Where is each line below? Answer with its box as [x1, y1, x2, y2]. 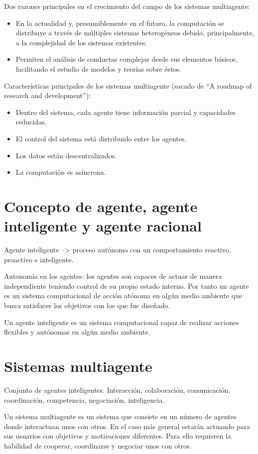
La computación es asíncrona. [15, 167, 106, 177]
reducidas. [15, 116, 47, 127]
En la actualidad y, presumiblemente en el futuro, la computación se [15, 17, 224, 28]
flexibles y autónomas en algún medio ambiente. [4, 327, 150, 337]
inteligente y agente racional [4, 216, 202, 236]
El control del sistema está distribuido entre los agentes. [15, 133, 187, 143]
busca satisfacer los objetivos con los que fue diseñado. [4, 300, 170, 310]
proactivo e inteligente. [4, 254, 74, 264]
